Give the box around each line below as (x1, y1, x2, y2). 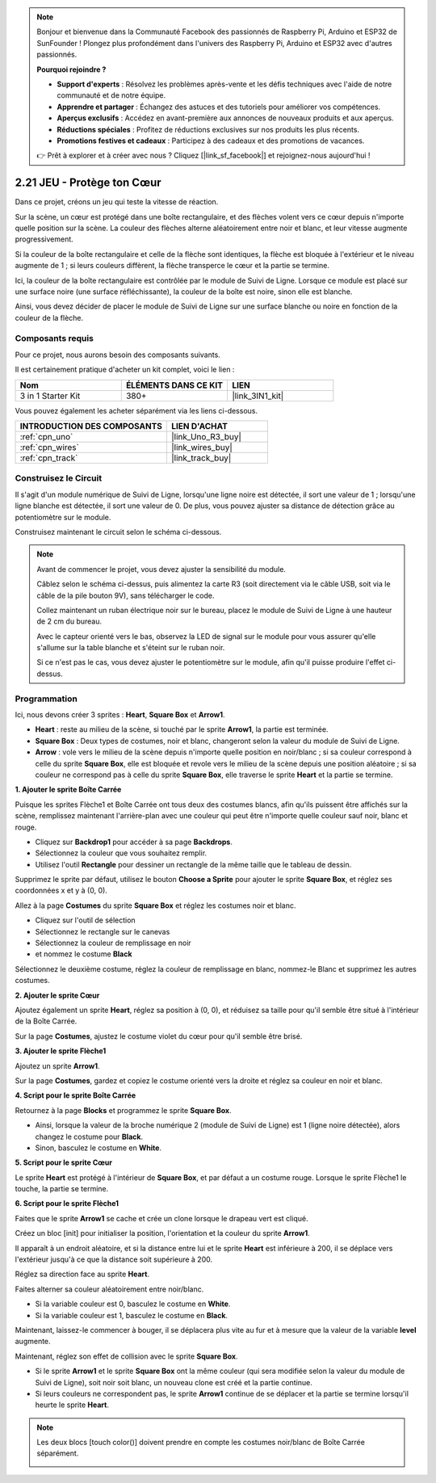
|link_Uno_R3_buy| (170, 431, 242, 443)
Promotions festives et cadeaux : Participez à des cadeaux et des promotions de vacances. (57, 136, 365, 145)
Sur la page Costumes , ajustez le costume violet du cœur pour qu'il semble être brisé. (15, 1031, 303, 1041)
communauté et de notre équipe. (57, 90, 166, 100)
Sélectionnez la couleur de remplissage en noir (35, 938, 191, 948)
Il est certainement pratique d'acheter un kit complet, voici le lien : (15, 364, 235, 375)
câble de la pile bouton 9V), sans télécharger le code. (36, 590, 215, 600)
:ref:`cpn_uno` (19, 431, 73, 443)
